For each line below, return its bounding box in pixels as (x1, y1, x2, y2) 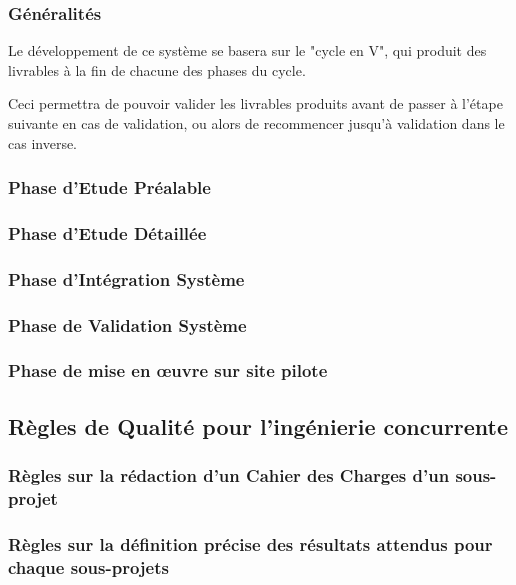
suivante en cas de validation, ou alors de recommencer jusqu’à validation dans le (8, 113, 505, 133)
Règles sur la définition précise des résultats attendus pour (8, 531, 493, 556)
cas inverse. (8, 132, 78, 153)
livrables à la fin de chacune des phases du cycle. (8, 59, 306, 80)
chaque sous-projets (8, 554, 169, 579)
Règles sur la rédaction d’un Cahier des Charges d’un (8, 463, 450, 488)
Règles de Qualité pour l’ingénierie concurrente (8, 410, 509, 441)
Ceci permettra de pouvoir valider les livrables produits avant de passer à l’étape (8, 93, 503, 114)
